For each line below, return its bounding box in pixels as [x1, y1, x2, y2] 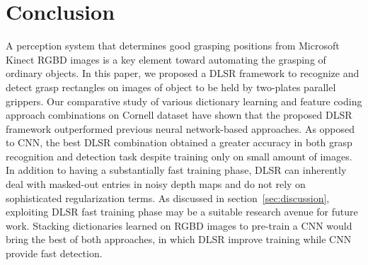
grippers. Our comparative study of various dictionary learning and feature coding [6, 93, 362, 108]
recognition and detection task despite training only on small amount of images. [6, 148, 352, 163]
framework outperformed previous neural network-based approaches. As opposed [6, 121, 355, 136]
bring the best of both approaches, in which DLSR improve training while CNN [6, 232, 352, 247]
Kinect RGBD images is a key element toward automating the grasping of [6, 52, 326, 66]
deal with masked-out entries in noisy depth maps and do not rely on [6, 177, 306, 192]
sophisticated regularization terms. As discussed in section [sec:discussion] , [6, 190, 330, 205]
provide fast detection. [6, 246, 103, 261]
